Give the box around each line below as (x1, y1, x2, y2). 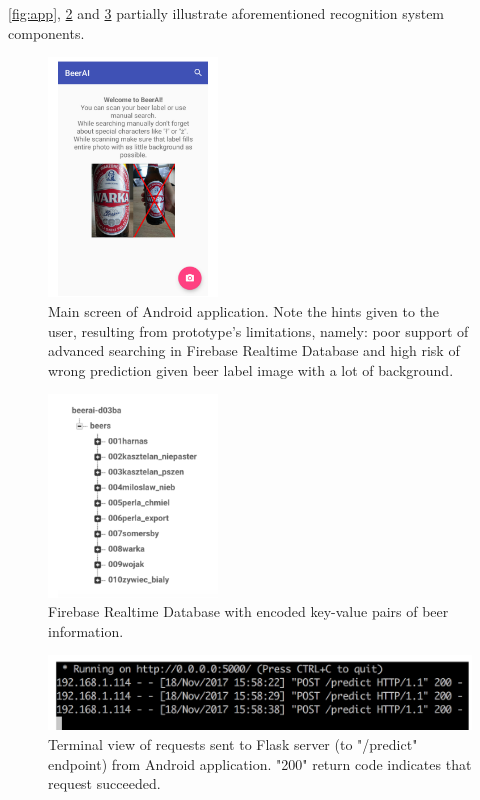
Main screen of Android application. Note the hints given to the (48, 301, 440, 322)
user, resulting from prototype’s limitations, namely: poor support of (48, 320, 469, 341)
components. (8, 22, 85, 43)
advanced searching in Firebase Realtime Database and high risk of (48, 340, 460, 361)
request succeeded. (48, 773, 161, 794)
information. (48, 620, 124, 641)
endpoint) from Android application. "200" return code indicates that (48, 753, 472, 774)
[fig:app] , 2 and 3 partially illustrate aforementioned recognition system (8, 3, 445, 23)
